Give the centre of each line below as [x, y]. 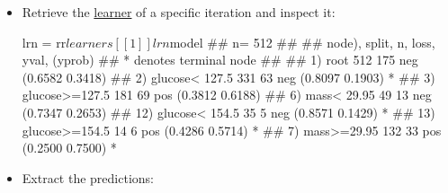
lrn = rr [44, 42]
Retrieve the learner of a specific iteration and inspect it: [179, 12]
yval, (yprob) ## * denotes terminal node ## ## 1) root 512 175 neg [220, 60]
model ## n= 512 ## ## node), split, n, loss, [302, 42]
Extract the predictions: [88, 177]
